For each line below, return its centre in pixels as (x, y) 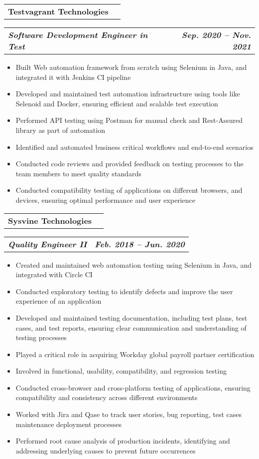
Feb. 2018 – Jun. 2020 (140, 244)
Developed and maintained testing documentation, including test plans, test (131, 317)
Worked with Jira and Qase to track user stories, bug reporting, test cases (129, 414)
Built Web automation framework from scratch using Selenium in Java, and (131, 67)
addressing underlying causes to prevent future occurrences (106, 450)
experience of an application (59, 301)
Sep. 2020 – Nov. (216, 35)
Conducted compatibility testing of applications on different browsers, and (129, 190)
